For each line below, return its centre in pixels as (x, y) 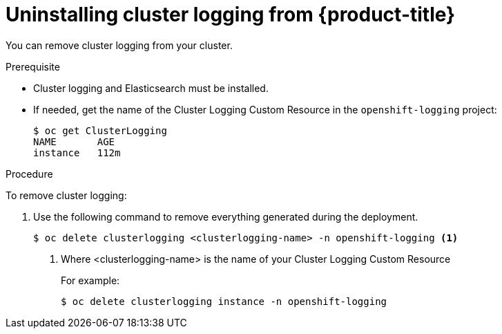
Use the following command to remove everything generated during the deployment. (226, 216)
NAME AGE (74, 141)
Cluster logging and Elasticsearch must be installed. (151, 88)
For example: (90, 280)
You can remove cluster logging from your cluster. (119, 45)
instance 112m (77, 152)
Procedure (29, 174)
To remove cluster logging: (66, 195)
